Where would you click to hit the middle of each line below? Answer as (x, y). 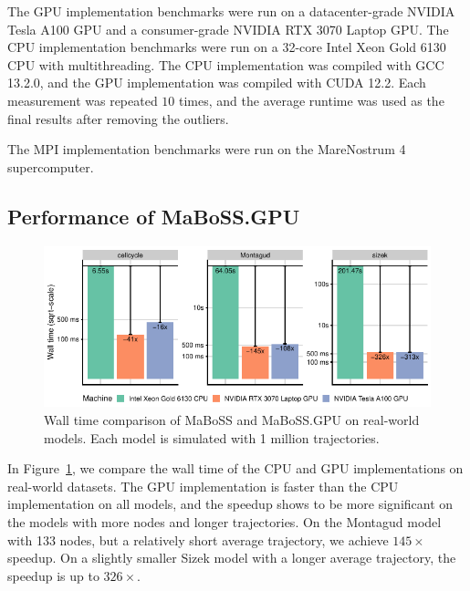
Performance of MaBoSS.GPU (154, 216)
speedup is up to (53, 575)
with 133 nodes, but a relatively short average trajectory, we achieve (198, 539)
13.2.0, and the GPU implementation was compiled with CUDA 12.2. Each (217, 83)
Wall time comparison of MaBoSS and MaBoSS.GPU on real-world (232, 420)
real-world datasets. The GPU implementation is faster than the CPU (203, 486)
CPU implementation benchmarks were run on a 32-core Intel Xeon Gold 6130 (227, 47)
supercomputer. (51, 166)
